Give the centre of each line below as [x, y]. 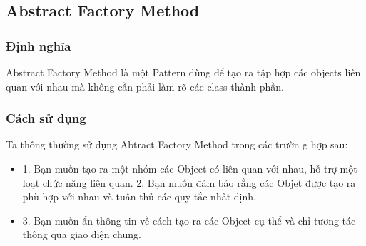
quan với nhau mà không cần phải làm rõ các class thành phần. [145, 86]
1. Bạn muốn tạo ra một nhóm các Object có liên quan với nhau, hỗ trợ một [190, 168]
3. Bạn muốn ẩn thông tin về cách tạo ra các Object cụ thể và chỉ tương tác [189, 220]
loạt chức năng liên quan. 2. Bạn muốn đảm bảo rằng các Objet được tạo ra [189, 182]
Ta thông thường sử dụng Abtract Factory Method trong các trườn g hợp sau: [177, 144]
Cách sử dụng [46, 118]
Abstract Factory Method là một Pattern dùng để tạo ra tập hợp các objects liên [183, 72]
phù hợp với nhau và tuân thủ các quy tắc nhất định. [139, 196]
